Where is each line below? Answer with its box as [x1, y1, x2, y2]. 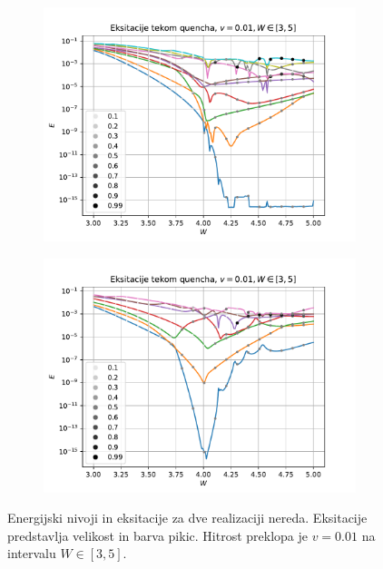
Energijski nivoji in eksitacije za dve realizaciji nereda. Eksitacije [7, 508, 368, 527]
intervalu [7, 544, 56, 563]
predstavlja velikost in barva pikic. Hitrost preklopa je [7, 525, 308, 544]
